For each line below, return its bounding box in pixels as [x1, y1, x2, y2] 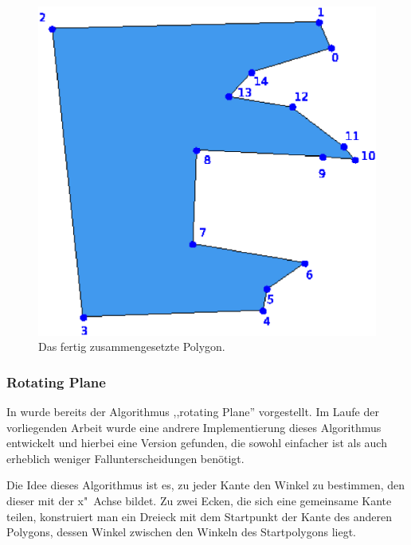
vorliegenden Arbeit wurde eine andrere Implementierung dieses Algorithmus [6, 418, 382, 435]
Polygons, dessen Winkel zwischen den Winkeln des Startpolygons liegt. [6, 524, 356, 540]
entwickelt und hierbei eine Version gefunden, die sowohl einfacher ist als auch [6, 434, 387, 451]
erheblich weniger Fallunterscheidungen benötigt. [6, 450, 245, 466]
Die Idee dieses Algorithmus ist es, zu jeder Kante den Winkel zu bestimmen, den [6, 477, 405, 493]
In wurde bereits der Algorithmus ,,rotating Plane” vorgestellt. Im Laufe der [6, 403, 379, 420]
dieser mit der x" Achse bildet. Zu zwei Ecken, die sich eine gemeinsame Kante [6, 492, 392, 509]
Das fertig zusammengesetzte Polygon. [38, 338, 225, 355]
